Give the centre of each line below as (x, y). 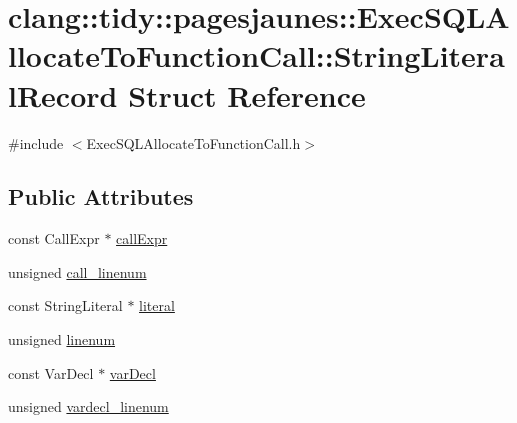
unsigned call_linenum (77, 271)
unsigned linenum (62, 339)
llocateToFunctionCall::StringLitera (256, 55)
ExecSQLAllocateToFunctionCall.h (193, 142)
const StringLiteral (65, 305)
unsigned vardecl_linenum (88, 406)
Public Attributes (101, 196)
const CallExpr (54, 238)
